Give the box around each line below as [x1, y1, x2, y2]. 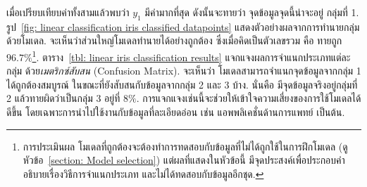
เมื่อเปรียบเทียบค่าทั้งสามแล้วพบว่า [6, 5, 130, 19]
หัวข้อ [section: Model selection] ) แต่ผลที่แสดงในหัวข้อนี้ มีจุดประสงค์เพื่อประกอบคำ [23, 153, 345, 167]
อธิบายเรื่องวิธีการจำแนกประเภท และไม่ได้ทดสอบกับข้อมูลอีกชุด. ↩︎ [23, 166, 264, 181]
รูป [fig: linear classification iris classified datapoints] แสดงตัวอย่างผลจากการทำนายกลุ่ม [6, 19, 360, 34]
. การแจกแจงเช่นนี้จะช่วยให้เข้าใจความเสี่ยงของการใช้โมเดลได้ [136, 91, 361, 105]
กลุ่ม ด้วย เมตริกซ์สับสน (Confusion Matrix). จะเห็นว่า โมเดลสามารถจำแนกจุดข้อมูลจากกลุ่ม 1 [6, 63, 361, 78]
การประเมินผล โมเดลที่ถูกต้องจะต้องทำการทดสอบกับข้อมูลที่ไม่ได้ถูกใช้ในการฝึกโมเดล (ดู [23, 138, 348, 153]
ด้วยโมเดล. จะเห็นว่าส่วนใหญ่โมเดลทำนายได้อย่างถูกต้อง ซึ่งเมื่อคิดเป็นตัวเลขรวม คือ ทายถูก [6, 33, 342, 48]
